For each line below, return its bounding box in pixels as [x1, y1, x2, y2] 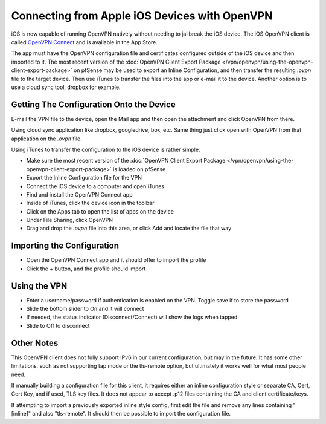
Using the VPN [11, 281, 68, 291]
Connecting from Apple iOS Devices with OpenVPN [11, 9, 273, 22]
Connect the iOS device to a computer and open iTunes [26, 182, 165, 190]
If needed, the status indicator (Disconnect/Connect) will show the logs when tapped [26, 313, 238, 321]
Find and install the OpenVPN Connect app [26, 191, 133, 198]
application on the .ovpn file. [11, 135, 82, 142]
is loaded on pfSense [112, 165, 166, 172]
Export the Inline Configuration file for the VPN [26, 174, 142, 181]
